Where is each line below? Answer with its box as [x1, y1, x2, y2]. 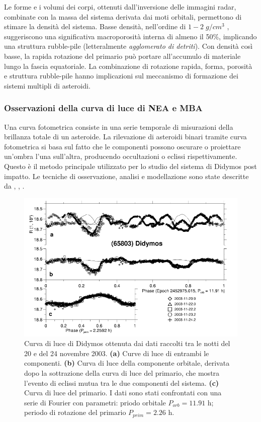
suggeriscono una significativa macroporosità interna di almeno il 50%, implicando [4, 31, 257, 41]
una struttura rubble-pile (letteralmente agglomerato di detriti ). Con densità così [4, 41, 253, 51]
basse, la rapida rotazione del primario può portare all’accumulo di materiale [4, 50, 241, 61]
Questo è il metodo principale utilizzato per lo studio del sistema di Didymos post [4, 160, 257, 171]
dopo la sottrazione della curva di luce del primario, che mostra [24, 368, 220, 378]
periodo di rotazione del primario [24, 407, 126, 417]
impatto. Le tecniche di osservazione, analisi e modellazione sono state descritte [4, 171, 249, 181]
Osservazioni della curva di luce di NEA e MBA [4, 102, 203, 114]
